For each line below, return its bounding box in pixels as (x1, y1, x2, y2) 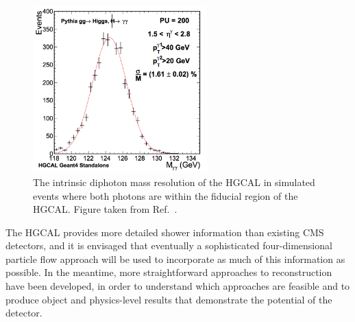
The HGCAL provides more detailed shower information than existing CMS (5, 225, 324, 239)
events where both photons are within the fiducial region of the (33, 188, 298, 203)
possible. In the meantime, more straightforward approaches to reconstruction (5, 265, 332, 279)
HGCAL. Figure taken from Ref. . (33, 202, 177, 216)
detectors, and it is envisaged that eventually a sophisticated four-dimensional (5, 238, 332, 253)
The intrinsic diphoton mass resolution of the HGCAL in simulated (33, 174, 315, 189)
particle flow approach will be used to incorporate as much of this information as (5, 251, 345, 266)
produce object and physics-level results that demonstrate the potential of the (5, 292, 332, 306)
